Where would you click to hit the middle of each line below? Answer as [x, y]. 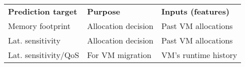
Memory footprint [39, 26]
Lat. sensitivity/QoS [44, 55]
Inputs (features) [195, 11]
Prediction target [43, 11]
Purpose [104, 11]
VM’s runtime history [199, 55]
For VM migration [119, 55]
